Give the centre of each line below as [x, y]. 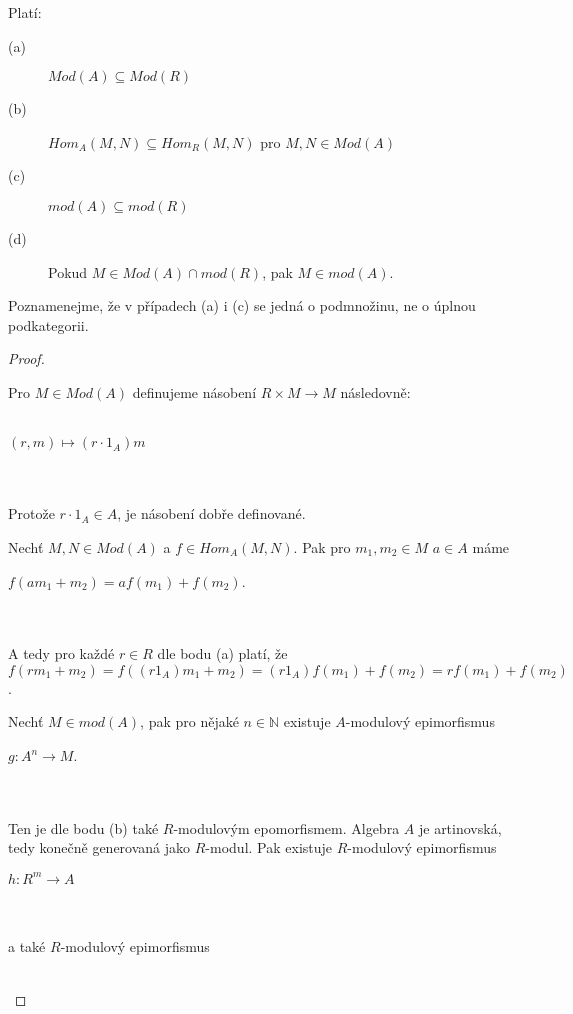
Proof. [26, 358]
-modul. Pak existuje [269, 847]
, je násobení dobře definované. [211, 513]
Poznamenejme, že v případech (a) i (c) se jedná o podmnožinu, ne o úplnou [242, 305]
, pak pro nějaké [189, 721]
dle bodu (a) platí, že [222, 653]
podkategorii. [48, 324]
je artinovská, [460, 827]
